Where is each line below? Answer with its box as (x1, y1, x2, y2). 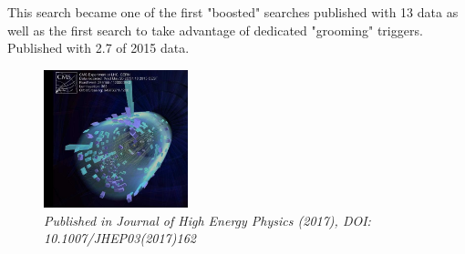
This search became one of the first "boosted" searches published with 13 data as (7, 3, 459, 21)
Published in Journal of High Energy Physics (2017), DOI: (44, 210, 371, 229)
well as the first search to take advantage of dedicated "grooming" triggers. (7, 20, 423, 39)
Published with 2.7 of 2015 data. (7, 38, 190, 57)
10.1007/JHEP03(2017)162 (44, 229, 196, 248)
